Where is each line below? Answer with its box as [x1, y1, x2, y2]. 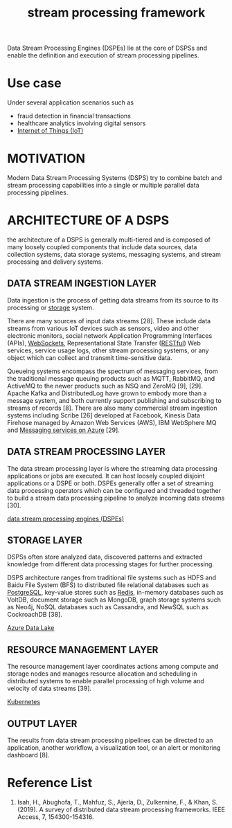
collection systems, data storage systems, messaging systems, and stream [7, 251, 222, 258]
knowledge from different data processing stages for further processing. [7, 560, 215, 568]
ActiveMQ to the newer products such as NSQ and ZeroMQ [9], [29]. [7, 381, 203, 390]
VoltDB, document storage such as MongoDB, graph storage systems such [7, 595, 222, 604]
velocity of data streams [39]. [7, 684, 92, 693]
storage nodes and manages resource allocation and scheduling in [7, 669, 197, 678]
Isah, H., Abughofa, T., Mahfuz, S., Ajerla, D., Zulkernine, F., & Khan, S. [17, 798, 218, 806]
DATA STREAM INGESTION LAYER [7, 278, 157, 289]
